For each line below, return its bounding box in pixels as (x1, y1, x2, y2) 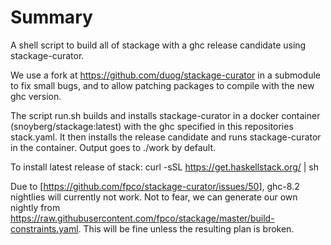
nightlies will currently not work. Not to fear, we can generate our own (10, 191, 298, 203)
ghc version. (10, 90, 62, 102)
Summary (10, 6, 93, 29)
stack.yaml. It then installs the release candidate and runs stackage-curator (10, 131, 322, 143)
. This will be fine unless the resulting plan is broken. (78, 222, 295, 235)
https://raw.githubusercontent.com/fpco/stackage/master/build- (10, 212, 275, 224)
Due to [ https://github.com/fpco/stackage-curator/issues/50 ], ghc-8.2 (10, 180, 300, 192)
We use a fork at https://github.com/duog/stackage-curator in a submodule (10, 69, 322, 81)
